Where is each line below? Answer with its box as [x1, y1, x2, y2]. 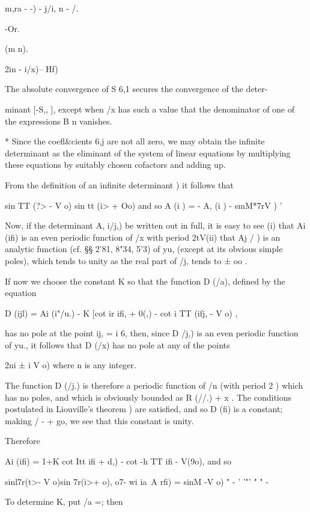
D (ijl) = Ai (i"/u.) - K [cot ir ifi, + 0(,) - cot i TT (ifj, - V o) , [5, 306, 238, 319]
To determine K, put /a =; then [5, 495, 123, 508]
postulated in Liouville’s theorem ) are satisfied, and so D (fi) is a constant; [5, 403, 283, 415]
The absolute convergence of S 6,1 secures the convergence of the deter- [5, 82, 268, 95]
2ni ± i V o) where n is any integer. [5, 359, 136, 371]
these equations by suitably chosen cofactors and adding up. [5, 158, 226, 171]
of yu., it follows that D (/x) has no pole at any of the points [5, 338, 230, 351]
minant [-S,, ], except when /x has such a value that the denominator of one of [5, 102, 295, 115]
